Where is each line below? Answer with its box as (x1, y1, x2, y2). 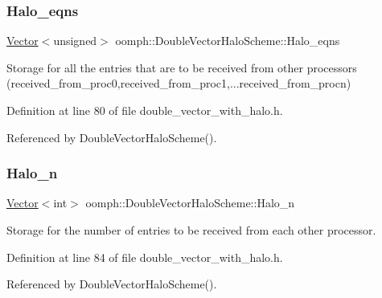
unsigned (53, 32, 97, 49)
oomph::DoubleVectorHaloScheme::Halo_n (85, 194, 295, 211)
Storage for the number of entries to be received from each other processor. (6, 222, 376, 238)
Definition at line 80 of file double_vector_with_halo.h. (6, 102, 283, 118)
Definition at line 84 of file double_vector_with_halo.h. (6, 248, 283, 265)
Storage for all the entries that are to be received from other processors (6, 59, 357, 76)
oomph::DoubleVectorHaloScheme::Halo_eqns (115, 32, 340, 49)
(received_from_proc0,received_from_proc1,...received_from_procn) (6, 75, 351, 92)
